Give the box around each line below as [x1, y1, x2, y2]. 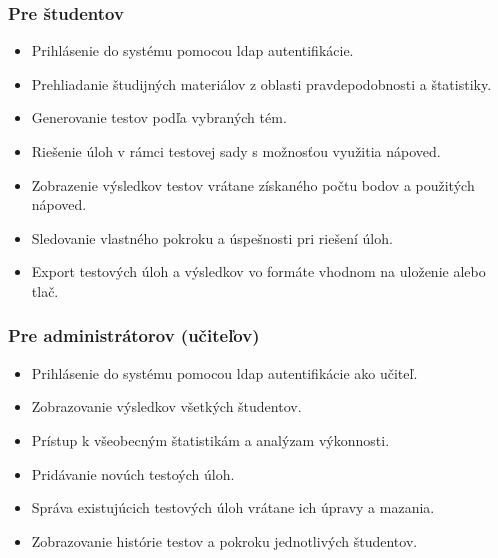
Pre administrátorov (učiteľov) [8, 323, 260, 348]
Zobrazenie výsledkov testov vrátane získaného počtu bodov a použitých [31, 174, 475, 195]
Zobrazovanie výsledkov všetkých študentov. [31, 396, 302, 417]
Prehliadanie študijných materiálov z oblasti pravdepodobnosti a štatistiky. [31, 73, 492, 94]
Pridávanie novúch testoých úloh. [31, 463, 235, 484]
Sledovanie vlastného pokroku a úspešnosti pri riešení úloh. [31, 227, 393, 248]
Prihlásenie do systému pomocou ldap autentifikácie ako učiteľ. [31, 362, 418, 383]
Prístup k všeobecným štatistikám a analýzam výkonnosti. [31, 429, 390, 450]
